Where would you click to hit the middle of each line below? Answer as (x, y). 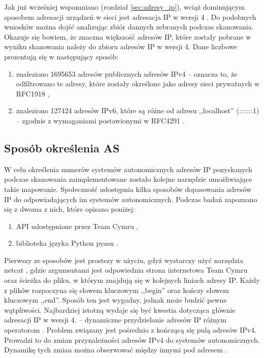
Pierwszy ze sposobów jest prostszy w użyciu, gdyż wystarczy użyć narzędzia (124, 260)
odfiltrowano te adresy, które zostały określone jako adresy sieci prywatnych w (138, 84)
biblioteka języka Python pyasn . (67, 243)
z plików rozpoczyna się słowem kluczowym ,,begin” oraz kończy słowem (117, 290)
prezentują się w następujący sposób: (61, 56)
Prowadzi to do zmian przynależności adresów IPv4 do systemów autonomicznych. (132, 339)
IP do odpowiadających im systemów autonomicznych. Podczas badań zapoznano (131, 199)
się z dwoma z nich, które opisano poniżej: (70, 209)
